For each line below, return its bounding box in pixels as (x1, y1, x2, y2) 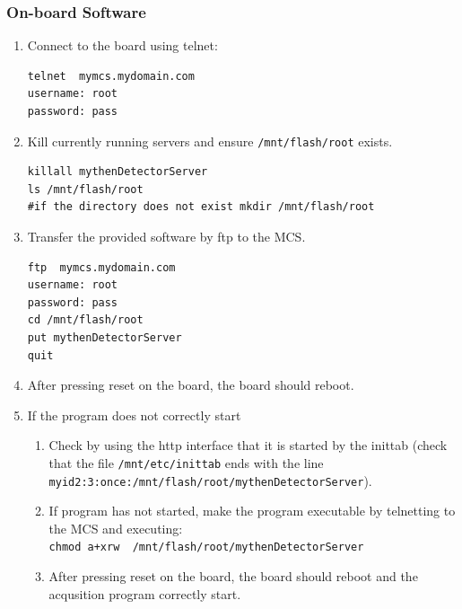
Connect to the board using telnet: (27, 36, 218, 55)
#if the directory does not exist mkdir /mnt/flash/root (27, 200, 375, 214)
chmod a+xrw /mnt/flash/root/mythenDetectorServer (48, 541, 364, 554)
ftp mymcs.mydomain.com (27, 260, 176, 274)
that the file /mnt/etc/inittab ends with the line (48, 453, 324, 472)
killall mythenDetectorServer (27, 165, 208, 179)
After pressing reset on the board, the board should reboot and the (48, 567, 418, 586)
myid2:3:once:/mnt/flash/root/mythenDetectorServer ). (48, 471, 372, 490)
